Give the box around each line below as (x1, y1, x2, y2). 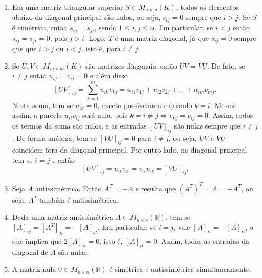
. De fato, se (207, 60, 245, 71)
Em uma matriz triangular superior (12, 2, 123, 12)
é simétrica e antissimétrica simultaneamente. (109, 264, 251, 274)
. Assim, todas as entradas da (157, 235, 249, 246)
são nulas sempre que (174, 120, 241, 131)
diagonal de (12, 246, 48, 257)
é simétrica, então (12, 22, 68, 33)
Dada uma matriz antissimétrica (12, 211, 113, 222)
